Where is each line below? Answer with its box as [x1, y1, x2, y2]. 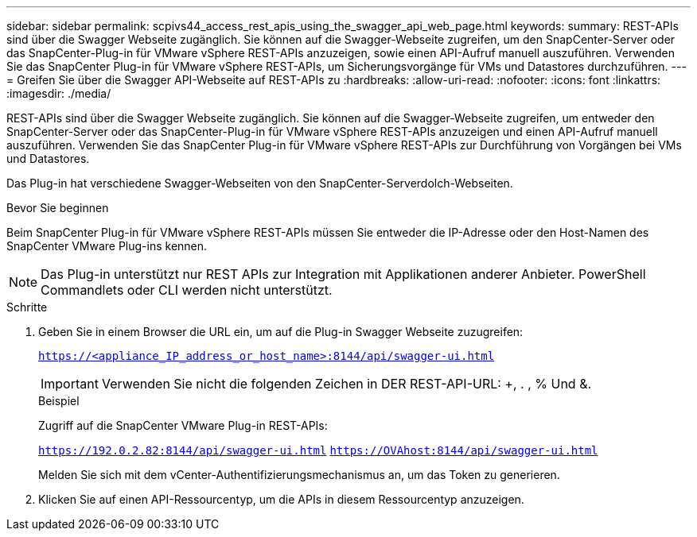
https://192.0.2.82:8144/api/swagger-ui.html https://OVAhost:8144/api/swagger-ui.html [38, 444, 598, 457]
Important [41, 376, 99, 392]
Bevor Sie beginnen [6, 201, 109, 214]
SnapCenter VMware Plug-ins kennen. [6, 239, 208, 253]
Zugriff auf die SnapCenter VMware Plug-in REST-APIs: [38, 419, 328, 432]
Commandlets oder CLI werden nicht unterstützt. [41, 282, 333, 298]
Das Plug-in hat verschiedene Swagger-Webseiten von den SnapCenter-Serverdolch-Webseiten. [6, 176, 513, 190]
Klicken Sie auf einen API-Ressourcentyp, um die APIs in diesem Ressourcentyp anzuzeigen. [38, 493, 524, 506]
